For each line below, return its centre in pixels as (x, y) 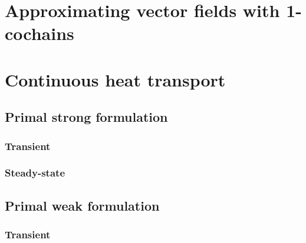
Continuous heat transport (115, 79)
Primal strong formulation (86, 117)
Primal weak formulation (82, 205)
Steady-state (35, 173)
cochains (40, 33)
